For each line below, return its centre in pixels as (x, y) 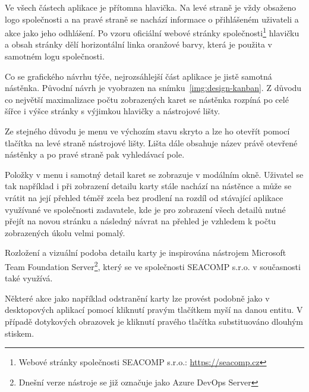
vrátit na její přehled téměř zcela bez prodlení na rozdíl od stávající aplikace (144, 197)
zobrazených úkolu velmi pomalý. (65, 232)
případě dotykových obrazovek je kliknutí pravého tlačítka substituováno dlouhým (154, 321)
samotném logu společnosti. (55, 56)
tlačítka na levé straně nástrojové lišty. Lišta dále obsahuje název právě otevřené (151, 142)
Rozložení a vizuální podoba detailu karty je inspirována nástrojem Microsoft (146, 253)
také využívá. (29, 278)
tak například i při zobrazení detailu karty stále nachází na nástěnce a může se (148, 186)
